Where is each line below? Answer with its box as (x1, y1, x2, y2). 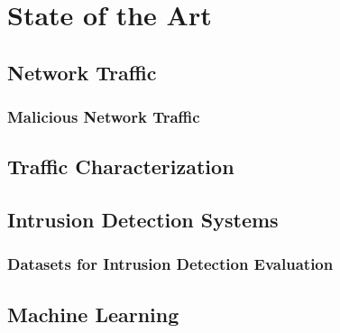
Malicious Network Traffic (7, 106, 200, 128)
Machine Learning (7, 300, 179, 328)
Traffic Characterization (7, 153, 234, 180)
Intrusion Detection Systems (7, 206, 279, 234)
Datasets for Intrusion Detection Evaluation (7, 253, 334, 275)
